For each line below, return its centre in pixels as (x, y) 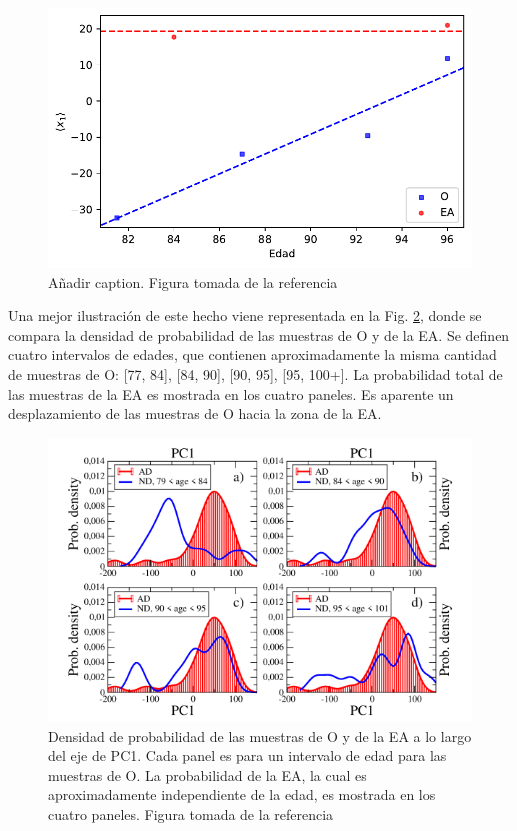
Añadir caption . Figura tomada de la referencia (193, 281)
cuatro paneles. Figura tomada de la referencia (191, 814)
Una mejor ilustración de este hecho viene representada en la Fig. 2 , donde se (245, 315)
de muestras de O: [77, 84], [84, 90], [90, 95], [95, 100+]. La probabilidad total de (255, 373)
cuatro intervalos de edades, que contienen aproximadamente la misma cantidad (252, 354)
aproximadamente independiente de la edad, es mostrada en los (242, 794)
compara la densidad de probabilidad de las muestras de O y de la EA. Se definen (259, 334)
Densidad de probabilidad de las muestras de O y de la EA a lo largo (260, 735)
